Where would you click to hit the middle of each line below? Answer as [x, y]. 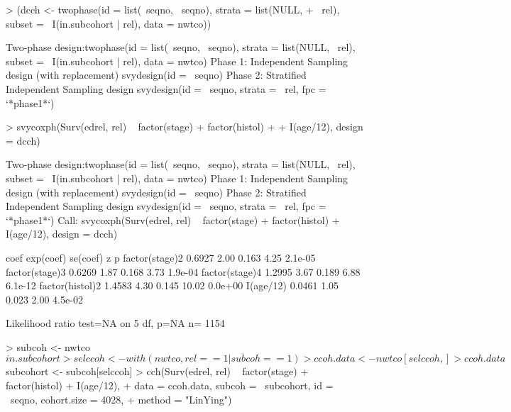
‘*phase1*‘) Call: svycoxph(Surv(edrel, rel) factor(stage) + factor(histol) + [173, 219]
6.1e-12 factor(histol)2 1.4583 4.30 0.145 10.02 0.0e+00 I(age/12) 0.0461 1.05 [172, 285]
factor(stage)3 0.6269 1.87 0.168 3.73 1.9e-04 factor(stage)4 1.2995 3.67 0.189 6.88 [183, 271]
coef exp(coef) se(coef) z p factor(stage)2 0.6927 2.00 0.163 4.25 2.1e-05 [161, 257]
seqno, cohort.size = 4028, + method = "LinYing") [121, 399]
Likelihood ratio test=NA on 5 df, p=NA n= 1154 [115, 323]
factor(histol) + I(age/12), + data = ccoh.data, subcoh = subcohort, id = [170, 385]
